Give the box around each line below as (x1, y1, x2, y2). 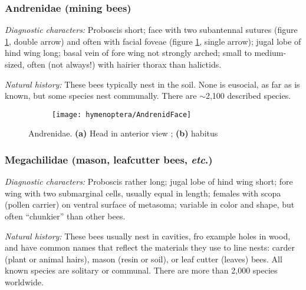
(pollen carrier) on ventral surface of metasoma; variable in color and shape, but (5, 198, 295, 211)
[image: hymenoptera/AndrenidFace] (52, 110, 192, 119)
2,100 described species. (205, 89, 291, 102)
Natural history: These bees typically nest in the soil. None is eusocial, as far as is (5, 78, 300, 90)
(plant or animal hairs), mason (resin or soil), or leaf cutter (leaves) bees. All (5, 252, 282, 265)
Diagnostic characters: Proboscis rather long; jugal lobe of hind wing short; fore (5, 175, 293, 188)
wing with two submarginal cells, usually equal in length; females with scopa (5, 186, 281, 199)
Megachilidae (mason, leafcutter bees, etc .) (5, 152, 213, 166)
